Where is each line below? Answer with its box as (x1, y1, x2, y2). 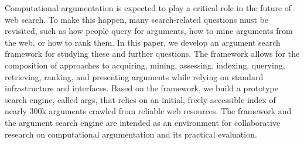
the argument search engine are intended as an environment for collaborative (5, 116, 281, 128)
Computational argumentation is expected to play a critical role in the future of (5, 2, 292, 13)
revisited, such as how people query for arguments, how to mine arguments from (5, 25, 293, 37)
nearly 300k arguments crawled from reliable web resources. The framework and (5, 105, 292, 117)
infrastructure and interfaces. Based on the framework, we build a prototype (5, 82, 278, 94)
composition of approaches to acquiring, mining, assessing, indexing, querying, (5, 59, 285, 71)
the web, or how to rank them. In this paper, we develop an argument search (5, 36, 281, 48)
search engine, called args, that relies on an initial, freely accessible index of (5, 93, 276, 105)
